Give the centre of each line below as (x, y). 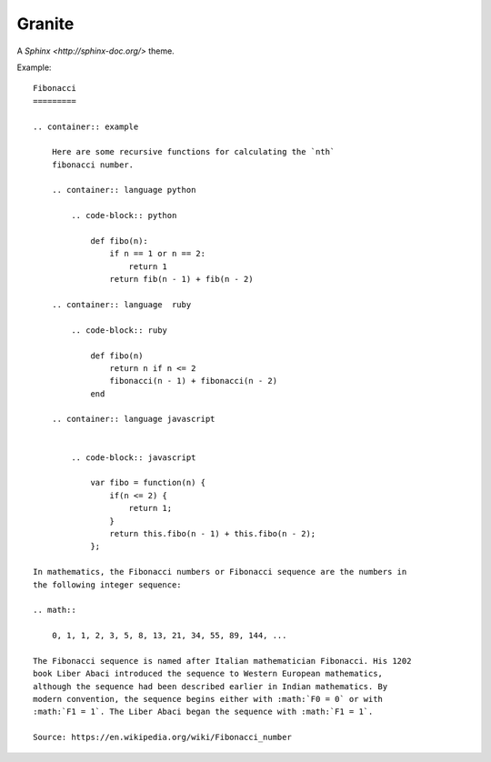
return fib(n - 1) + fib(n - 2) (181, 279)
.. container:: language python (124, 190)
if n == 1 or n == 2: (158, 254)
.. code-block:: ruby (120, 330)
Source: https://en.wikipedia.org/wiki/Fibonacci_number (163, 737)
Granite (45, 24)
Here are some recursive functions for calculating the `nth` (193, 152)
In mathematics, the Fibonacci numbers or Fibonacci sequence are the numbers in (220, 572)
